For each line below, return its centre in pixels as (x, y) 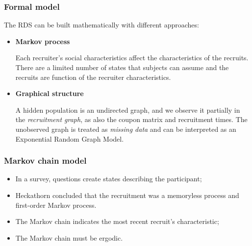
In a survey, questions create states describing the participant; (109, 179)
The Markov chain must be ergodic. (69, 237)
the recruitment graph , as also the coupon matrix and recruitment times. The (131, 119)
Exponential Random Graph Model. (70, 138)
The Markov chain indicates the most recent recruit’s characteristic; (117, 221)
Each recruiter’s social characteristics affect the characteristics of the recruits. (132, 58)
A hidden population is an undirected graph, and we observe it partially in (128, 110)
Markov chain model (45, 160)
